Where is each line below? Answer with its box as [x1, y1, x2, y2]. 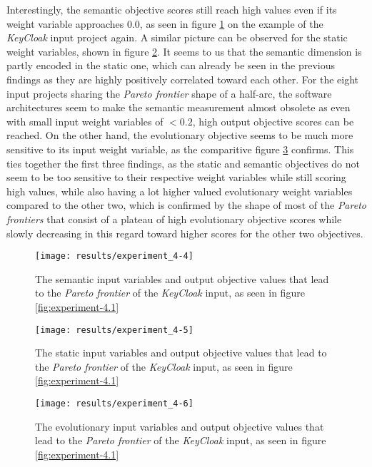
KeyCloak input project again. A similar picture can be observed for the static [6, 30, 348, 45]
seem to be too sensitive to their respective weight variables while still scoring [6, 170, 346, 185]
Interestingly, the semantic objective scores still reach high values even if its [6, 2, 337, 16]
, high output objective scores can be [192, 113, 354, 128]
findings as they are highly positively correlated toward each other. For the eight [6, 71, 359, 86]
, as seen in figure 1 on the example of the [139, 16, 323, 31]
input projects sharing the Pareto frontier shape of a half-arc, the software [6, 86, 332, 101]
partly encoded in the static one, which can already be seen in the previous [6, 58, 336, 73]
